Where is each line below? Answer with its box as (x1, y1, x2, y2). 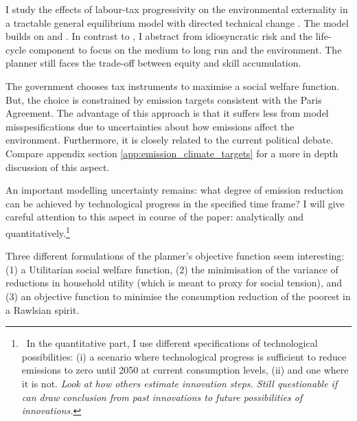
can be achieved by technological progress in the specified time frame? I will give (5, 196, 345, 210)
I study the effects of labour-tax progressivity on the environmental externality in (5, 2, 348, 16)
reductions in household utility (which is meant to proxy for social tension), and (5, 275, 343, 290)
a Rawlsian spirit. (5, 302, 80, 317)
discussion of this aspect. (5, 159, 110, 174)
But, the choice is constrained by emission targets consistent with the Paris (5, 92, 322, 106)
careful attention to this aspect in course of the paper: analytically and (5, 209, 303, 224)
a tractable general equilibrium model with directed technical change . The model (5, 15, 349, 30)
